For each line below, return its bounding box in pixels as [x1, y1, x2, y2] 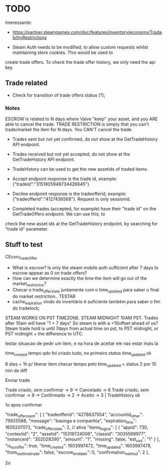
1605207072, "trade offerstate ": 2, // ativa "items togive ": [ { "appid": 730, [5, 425, 149, 432]
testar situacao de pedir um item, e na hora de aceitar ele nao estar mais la [5, 340, 159, 347]
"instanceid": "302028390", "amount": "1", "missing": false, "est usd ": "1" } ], [5, 436, 160, 443]
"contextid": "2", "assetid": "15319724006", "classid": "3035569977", [5, 431, 147, 437]
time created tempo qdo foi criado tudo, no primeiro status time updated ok [5, 350, 152, 357]
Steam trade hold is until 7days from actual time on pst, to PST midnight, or [5, 325, 159, 332]
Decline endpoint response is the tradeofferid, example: [12, 191, 127, 197]
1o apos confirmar [5, 402, 42, 408]
